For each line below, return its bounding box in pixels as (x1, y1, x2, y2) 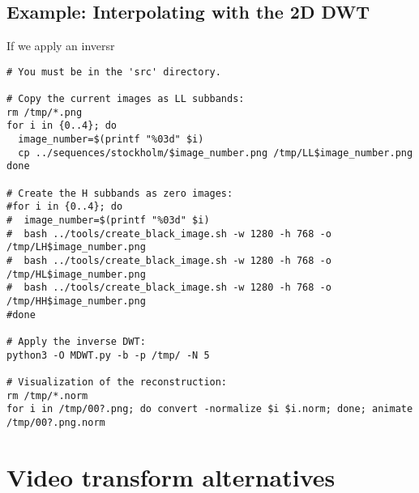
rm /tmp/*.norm (6, 389, 88, 402)
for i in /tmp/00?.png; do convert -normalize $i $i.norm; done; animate (6, 403, 413, 415)
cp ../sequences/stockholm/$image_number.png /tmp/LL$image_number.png (18, 147, 413, 159)
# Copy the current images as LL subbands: (6, 93, 245, 105)
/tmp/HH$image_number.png (6, 295, 146, 307)
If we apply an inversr (6, 37, 115, 54)
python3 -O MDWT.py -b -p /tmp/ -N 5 (6, 349, 210, 361)
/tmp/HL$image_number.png (6, 268, 146, 280)
